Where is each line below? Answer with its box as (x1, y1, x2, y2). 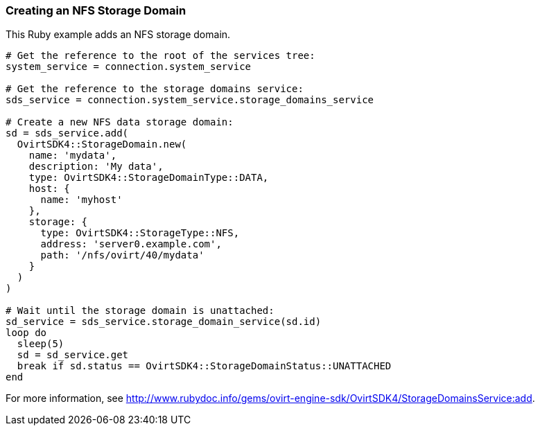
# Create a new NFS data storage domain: (6, 116, 234, 128)
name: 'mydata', (28, 150, 117, 161)
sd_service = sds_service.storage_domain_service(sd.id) (6, 316, 322, 328)
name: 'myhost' (40, 194, 123, 206)
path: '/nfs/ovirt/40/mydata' (40, 249, 204, 261)
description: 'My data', (28, 161, 164, 173)
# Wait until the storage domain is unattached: (6, 305, 275, 317)
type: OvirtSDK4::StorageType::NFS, (40, 227, 240, 239)
